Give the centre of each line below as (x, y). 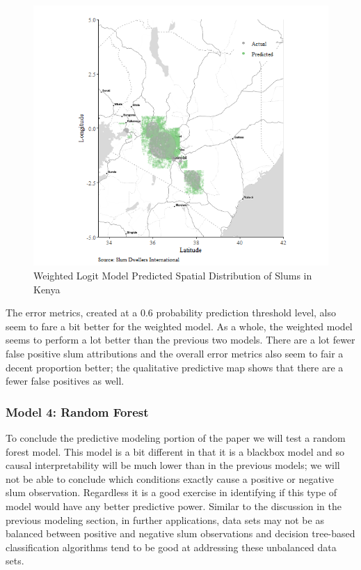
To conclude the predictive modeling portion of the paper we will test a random (176, 438)
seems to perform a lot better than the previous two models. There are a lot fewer (180, 340)
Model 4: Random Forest (77, 411)
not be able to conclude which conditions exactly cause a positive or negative (170, 478)
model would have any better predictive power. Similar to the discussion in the (174, 506)
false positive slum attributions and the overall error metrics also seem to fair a (175, 354)
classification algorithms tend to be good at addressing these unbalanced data (171, 547)
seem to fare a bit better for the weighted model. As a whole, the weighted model (179, 326)
